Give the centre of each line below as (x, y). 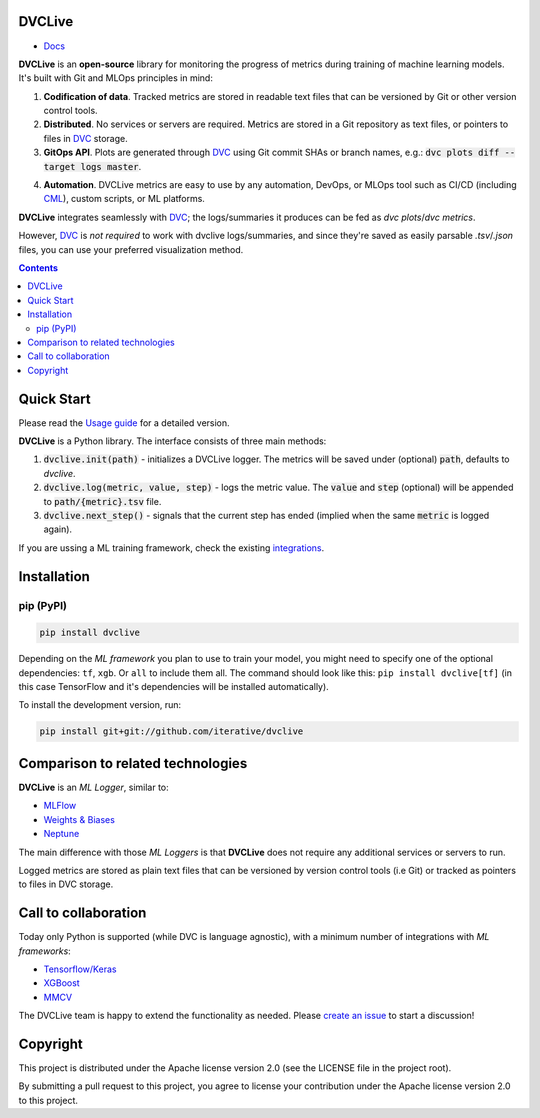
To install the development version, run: (100, 705)
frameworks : (45, 951)
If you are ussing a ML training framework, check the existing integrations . (171, 547)
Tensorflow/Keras (80, 969)
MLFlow (60, 806)
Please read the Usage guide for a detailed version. (124, 422)
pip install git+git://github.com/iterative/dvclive (171, 731)
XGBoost (61, 983)
